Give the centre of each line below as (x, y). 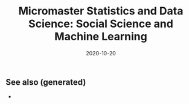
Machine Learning (101, 37)
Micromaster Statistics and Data (101, 11)
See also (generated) (46, 82)
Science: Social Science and (101, 24)
